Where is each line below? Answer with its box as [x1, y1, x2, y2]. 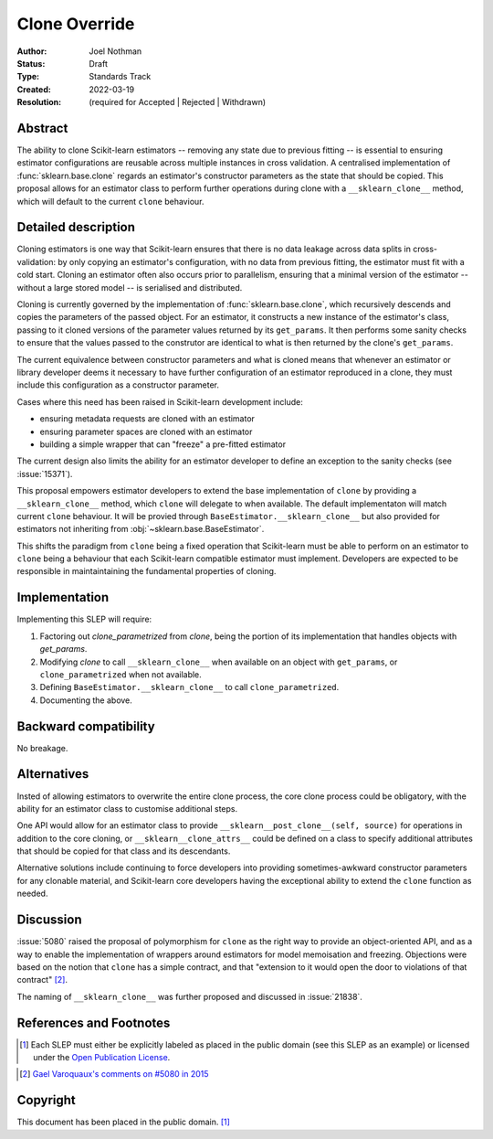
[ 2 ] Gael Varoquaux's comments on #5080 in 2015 [19, 1069, 209, 1080]
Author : [16, 46, 47, 57]
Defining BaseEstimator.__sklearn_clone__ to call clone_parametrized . [39, 682, 340, 693]
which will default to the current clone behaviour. [16, 196, 205, 207]
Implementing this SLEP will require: [16, 613, 152, 625]
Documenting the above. [39, 695, 132, 706]
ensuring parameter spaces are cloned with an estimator [39, 426, 253, 437]
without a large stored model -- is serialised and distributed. [16, 282, 243, 293]
